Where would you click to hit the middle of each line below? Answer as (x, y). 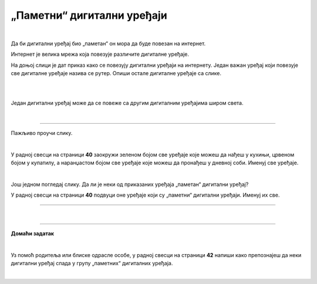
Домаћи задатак (32, 234)
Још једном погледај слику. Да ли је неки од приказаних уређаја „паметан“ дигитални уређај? (130, 184)
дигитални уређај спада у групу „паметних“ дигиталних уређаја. (92, 263)
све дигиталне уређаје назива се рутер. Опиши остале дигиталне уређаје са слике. (116, 73)
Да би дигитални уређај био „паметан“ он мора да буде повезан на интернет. (108, 43)
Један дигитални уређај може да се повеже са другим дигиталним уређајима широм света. (127, 103)
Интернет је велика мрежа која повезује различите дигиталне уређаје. (100, 54)
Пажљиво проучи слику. (42, 133)
